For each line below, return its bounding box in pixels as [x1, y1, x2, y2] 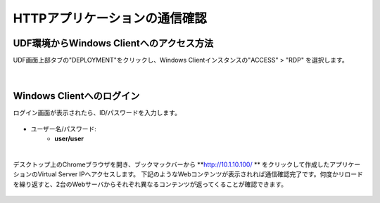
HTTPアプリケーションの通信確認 [13, 11, 207, 26]
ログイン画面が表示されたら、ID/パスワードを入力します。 [13, 109, 181, 117]
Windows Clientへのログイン [13, 90, 140, 102]
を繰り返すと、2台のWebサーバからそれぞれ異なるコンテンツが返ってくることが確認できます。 [13, 180, 288, 188]
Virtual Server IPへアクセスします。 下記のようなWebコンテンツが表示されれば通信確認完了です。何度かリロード [37, 170, 364, 178]
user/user [54, 134, 84, 143]
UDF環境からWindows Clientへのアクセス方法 [13, 37, 214, 49]
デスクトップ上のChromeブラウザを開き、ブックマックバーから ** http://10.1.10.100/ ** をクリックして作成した [13, 160, 330, 169]
